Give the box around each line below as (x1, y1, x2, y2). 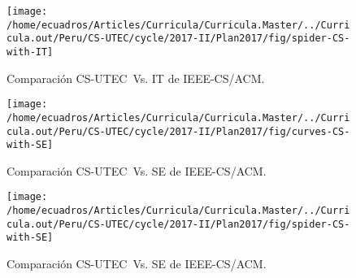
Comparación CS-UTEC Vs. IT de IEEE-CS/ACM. (7, 69, 265, 86)
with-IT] (7, 46, 54, 58)
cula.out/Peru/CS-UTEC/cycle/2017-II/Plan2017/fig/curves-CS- (7, 125, 350, 137)
